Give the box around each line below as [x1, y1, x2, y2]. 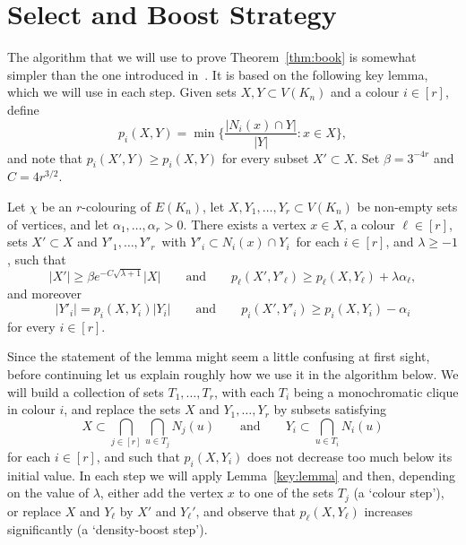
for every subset [221, 148, 309, 167]
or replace [7, 501, 61, 520]
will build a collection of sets [7, 382, 164, 401]
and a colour [331, 82, 400, 101]
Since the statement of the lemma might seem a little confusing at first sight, [7, 347, 430, 366]
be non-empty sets [357, 196, 458, 215]
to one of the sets [238, 483, 334, 502]
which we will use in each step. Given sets [7, 82, 237, 101]
